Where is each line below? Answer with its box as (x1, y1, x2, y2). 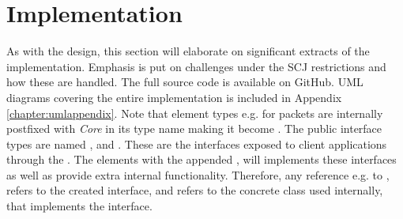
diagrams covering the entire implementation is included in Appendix (6, 89, 342, 105)
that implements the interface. (6, 198, 153, 214)
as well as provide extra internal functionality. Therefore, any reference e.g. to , (6, 166, 390, 183)
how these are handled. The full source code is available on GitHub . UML (6, 74, 363, 90)
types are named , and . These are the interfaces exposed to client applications (6, 135, 387, 152)
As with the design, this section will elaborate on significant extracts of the (6, 43, 370, 59)
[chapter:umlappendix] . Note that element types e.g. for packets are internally (6, 104, 383, 121)
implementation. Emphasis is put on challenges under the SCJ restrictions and (6, 58, 386, 74)
